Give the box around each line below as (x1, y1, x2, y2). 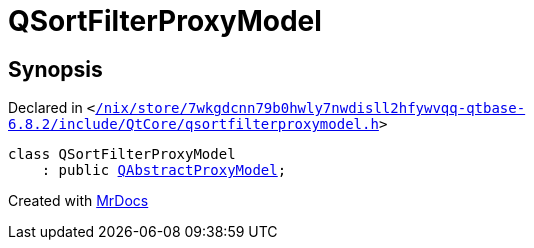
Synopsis (8, 56, 103, 82)
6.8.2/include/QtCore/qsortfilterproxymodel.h (8, 116, 379, 133)
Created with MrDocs (8, 192, 149, 210)
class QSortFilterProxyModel (8, 146, 236, 163)
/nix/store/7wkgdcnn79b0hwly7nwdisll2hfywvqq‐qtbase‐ (95, 100, 526, 117)
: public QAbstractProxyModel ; (41, 162, 287, 179)
